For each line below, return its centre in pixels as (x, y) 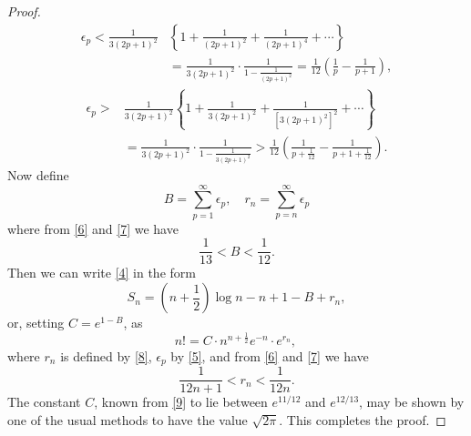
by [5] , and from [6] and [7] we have (270, 355)
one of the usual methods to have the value (128, 419)
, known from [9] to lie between (181, 402)
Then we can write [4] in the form (102, 273)
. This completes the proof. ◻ (363, 419)
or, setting (36, 323)
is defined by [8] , (106, 355)
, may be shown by (412, 402)
